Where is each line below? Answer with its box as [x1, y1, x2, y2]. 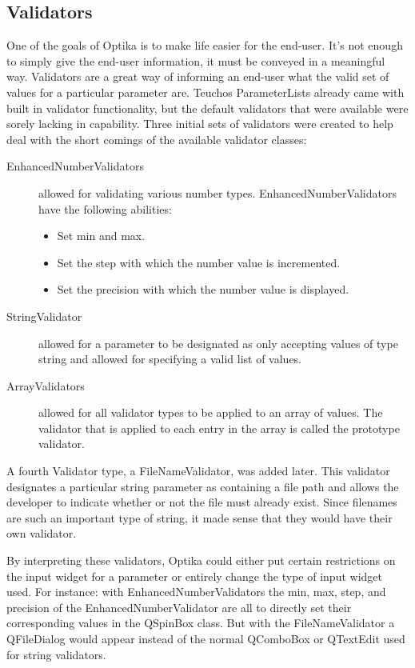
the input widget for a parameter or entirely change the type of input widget [6, 567, 382, 584]
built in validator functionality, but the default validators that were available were [6, 99, 409, 116]
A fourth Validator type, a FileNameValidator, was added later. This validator [6, 462, 390, 479]
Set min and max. [57, 227, 146, 244]
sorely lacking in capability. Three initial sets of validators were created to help [6, 115, 393, 132]
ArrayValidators [6, 377, 85, 394]
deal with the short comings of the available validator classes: [6, 130, 307, 147]
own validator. [6, 525, 77, 542]
